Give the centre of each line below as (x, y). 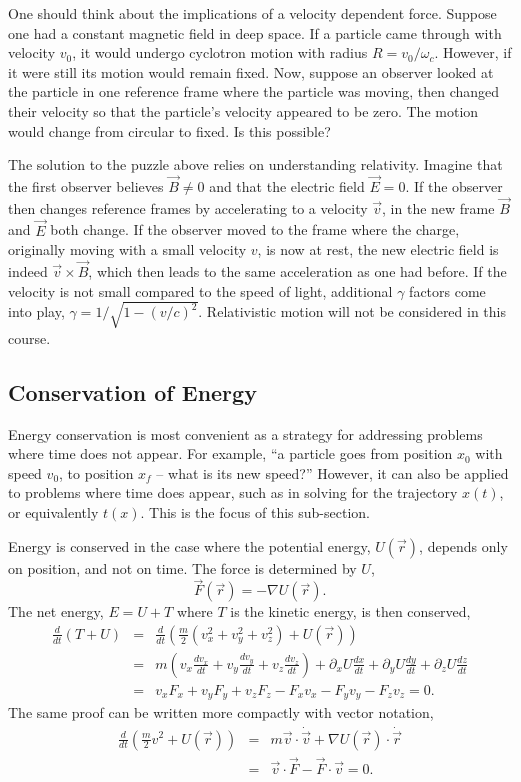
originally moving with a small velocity (127, 249)
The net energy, (56, 611)
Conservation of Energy (132, 391)
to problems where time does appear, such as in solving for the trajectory (233, 492)
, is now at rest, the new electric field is (378, 249)
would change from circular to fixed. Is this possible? (169, 130)
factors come (447, 290)
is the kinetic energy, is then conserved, (350, 611)
